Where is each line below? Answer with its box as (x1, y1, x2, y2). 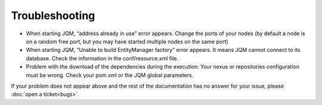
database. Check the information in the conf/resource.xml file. (26, 54, 179, 62)
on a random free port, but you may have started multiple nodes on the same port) (26, 38, 229, 45)
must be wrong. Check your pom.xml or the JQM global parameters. (26, 72, 194, 79)
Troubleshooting (11, 9, 95, 22)
